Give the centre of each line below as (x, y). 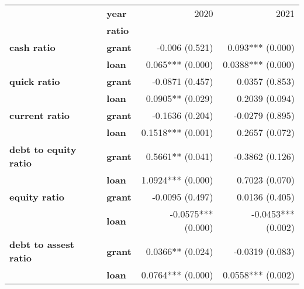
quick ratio (35, 81)
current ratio (39, 115)
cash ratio (32, 47)
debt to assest (42, 244)
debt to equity (43, 149)
